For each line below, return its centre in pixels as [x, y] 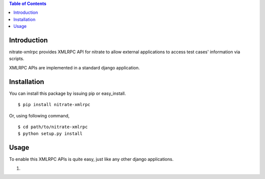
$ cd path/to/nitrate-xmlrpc [53, 127]
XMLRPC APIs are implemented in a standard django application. [74, 67]
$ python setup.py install [50, 134]
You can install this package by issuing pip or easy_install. [67, 93]
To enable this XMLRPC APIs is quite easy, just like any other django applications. [91, 159]
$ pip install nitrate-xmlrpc [54, 105]
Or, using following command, [39, 115]
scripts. [17, 59]
